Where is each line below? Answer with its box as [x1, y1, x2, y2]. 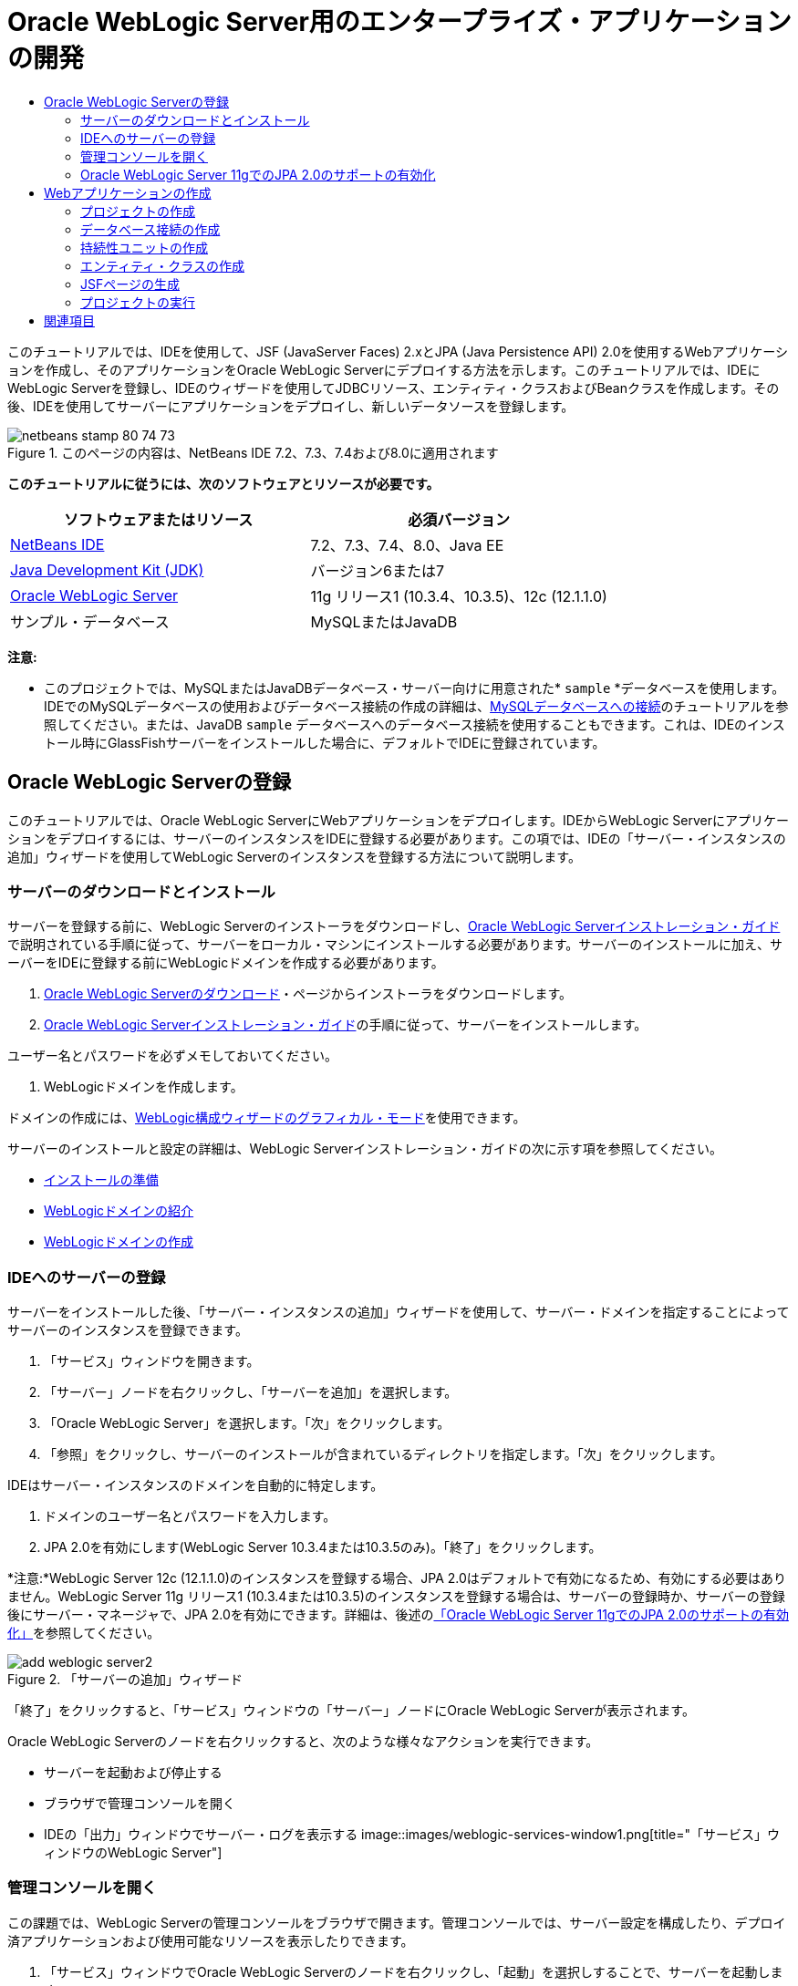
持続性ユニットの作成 [80, 239, 208, 255]
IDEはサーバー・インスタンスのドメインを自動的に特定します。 [7, 1477, 384, 1494]
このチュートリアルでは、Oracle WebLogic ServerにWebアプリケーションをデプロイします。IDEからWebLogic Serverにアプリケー [7, 812, 790, 828]
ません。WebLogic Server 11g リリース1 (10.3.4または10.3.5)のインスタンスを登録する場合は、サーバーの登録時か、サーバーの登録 [7, 1588, 785, 1605]
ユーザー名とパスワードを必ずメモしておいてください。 [7, 1048, 338, 1064]
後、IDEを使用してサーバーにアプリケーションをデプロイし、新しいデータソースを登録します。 [7, 398, 575, 414]
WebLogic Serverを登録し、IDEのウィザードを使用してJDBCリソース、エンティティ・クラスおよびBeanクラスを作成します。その [7, 379, 780, 396]
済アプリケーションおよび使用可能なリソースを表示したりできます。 [7, 1932, 414, 1949]
